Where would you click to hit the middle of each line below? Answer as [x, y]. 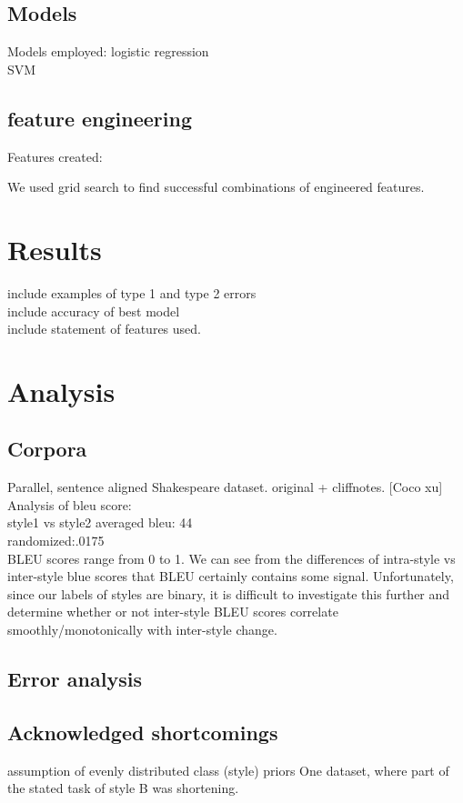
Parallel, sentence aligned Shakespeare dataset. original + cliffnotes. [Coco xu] [225, 487]
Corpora [47, 449]
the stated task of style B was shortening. [123, 788]
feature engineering [100, 118]
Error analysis [75, 678]
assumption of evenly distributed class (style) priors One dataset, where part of [228, 770]
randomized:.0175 [56, 541]
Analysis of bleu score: [70, 504]
